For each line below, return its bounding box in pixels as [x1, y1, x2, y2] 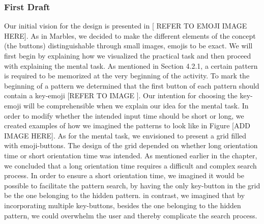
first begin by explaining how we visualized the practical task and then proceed [4, 50, 251, 61]
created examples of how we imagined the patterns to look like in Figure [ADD [4, 120, 250, 131]
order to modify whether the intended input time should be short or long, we [4, 110, 244, 121]
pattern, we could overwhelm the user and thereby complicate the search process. [4, 210, 257, 220]
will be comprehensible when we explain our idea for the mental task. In [23, 100, 249, 110]
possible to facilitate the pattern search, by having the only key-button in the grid [4, 180, 260, 190]
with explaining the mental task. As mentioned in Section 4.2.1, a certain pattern [4, 60, 258, 71]
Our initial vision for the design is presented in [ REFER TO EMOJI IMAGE [4, 20, 247, 31]
